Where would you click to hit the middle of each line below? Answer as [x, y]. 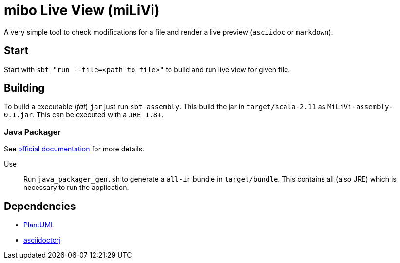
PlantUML [39, 225]
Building [24, 88]
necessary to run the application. [76, 188]
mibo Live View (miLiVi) [82, 10]
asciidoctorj [42, 240]
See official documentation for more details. [74, 149]
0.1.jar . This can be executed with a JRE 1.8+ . [84, 115]
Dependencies [40, 206]
